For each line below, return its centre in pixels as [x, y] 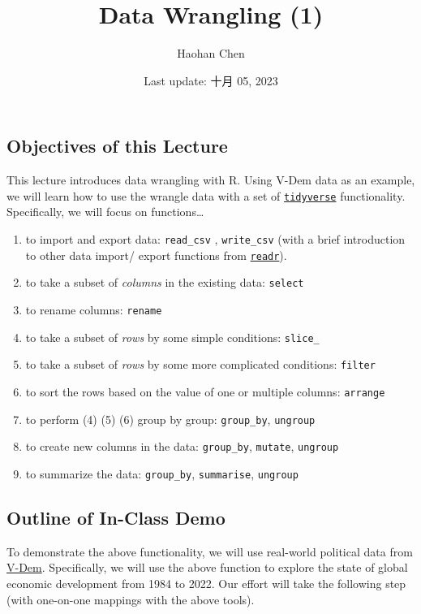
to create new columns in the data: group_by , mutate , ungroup [182, 446]
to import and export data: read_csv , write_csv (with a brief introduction [215, 238]
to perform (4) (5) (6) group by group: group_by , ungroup [170, 419]
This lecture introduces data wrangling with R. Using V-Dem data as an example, [211, 180]
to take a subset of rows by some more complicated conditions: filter [200, 364]
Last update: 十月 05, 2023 [211, 80]
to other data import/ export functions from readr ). [156, 255]
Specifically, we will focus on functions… [105, 212]
